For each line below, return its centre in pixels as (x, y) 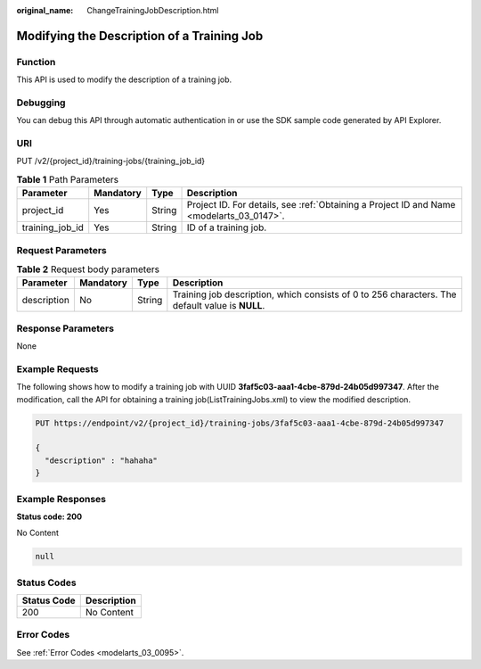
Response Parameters (65, 328)
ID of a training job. (227, 227)
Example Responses (61, 499)
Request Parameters (61, 250)
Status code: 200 (49, 516)
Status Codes (46, 582)
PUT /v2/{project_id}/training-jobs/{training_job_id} (111, 161)
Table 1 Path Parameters (68, 180)
